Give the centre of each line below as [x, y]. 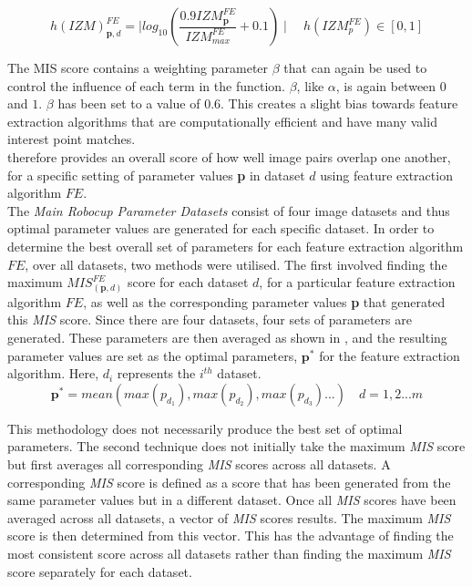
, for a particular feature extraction [357, 282]
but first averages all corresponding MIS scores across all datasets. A [199, 464]
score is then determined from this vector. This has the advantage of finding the [231, 536]
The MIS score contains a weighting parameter [138, 67]
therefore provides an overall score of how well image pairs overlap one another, [229, 156]
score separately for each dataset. [100, 571]
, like [310, 85]
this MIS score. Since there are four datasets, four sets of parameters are [210, 319]
